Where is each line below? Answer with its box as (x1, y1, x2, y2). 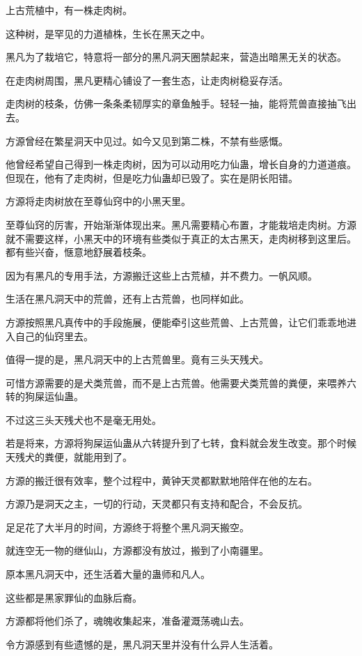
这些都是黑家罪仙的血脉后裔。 (6, 590, 142, 604)
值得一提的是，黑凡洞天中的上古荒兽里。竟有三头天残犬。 (6, 352, 269, 367)
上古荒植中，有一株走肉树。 (6, 3, 132, 17)
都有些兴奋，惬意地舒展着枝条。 (6, 245, 152, 259)
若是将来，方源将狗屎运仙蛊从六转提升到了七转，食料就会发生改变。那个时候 (6, 436, 356, 450)
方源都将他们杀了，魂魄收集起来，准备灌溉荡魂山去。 (6, 613, 249, 628)
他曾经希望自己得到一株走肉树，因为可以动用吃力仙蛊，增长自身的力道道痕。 (6, 157, 356, 171)
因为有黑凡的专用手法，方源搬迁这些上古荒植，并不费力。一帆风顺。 (6, 268, 317, 282)
